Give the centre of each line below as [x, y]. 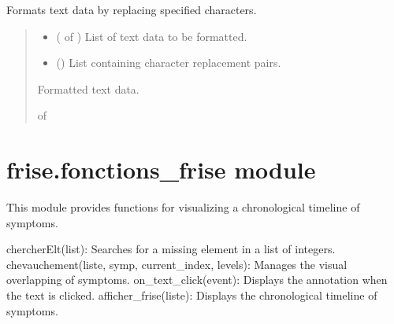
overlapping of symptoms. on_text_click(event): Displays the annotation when [197, 280]
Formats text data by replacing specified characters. [132, 9]
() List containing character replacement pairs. [169, 63]
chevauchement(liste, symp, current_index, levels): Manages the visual [177, 264]
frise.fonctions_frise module [161, 169]
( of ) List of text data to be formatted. [152, 36]
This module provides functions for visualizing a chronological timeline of [183, 207]
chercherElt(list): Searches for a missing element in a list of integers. [171, 249]
